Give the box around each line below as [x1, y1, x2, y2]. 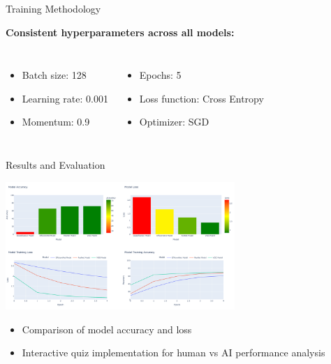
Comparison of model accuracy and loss [22, 321, 192, 336]
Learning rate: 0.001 [22, 91, 108, 105]
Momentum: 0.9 [22, 114, 90, 129]
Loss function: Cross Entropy [139, 91, 264, 105]
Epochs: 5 [139, 68, 182, 82]
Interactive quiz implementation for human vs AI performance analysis [22, 345, 325, 360]
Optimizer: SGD [139, 114, 209, 129]
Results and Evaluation [6, 157, 105, 172]
